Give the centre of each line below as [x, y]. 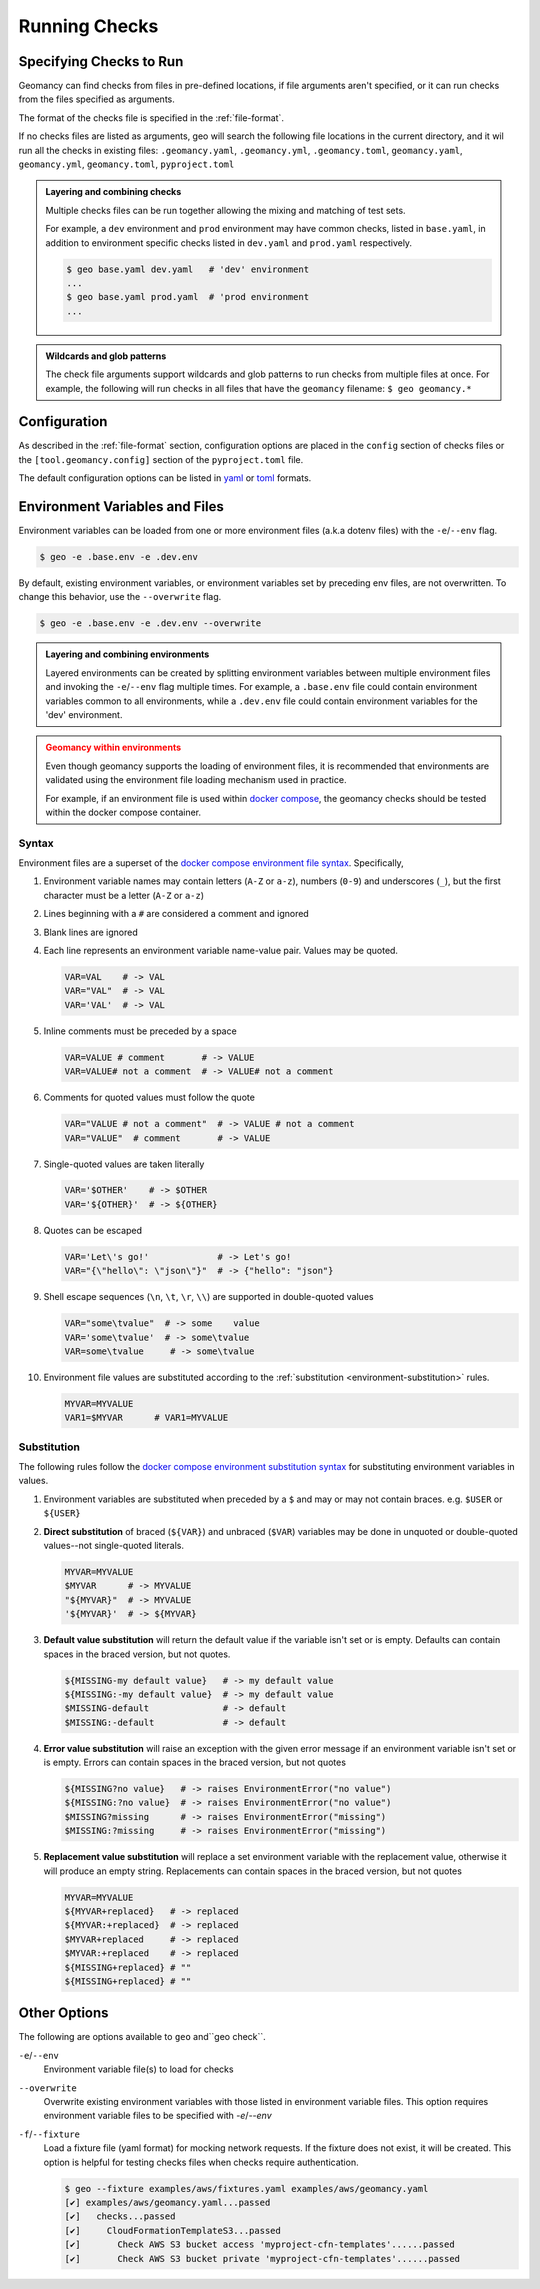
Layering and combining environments [127, 654]
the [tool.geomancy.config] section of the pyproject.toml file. [161, 459]
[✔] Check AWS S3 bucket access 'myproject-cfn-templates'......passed [259, 2244]
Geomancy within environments [113, 747]
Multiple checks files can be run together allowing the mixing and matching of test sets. [225, 210]
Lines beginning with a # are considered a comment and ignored [176, 914]
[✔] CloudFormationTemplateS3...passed [173, 2230]
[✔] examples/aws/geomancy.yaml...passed [167, 2202]
